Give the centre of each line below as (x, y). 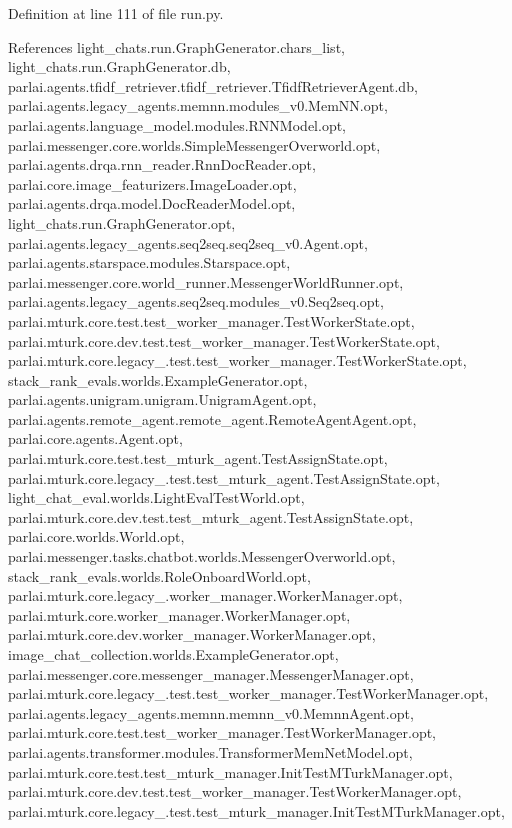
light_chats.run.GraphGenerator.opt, (122, 222)
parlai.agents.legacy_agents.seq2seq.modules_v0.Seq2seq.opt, (196, 301)
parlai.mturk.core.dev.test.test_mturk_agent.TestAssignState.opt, (211, 516)
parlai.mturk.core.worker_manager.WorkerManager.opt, (179, 614)
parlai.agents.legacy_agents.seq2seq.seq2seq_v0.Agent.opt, (188, 242)
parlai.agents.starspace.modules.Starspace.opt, (149, 262)
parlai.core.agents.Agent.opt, (95, 438)
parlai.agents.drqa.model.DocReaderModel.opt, (152, 203)
